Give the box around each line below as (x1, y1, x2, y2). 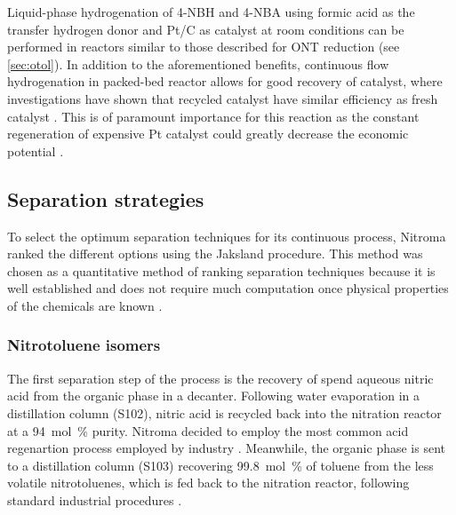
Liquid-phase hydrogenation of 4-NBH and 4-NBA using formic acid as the (7, 3, 415, 20)
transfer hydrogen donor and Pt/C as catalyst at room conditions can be (7, 20, 404, 38)
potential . (7, 141, 64, 160)
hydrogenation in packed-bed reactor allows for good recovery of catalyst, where (7, 72, 443, 91)
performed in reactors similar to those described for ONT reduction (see (7, 37, 400, 56)
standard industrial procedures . (7, 490, 182, 509)
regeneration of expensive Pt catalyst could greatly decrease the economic (7, 124, 409, 143)
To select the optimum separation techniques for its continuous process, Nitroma (7, 226, 446, 245)
